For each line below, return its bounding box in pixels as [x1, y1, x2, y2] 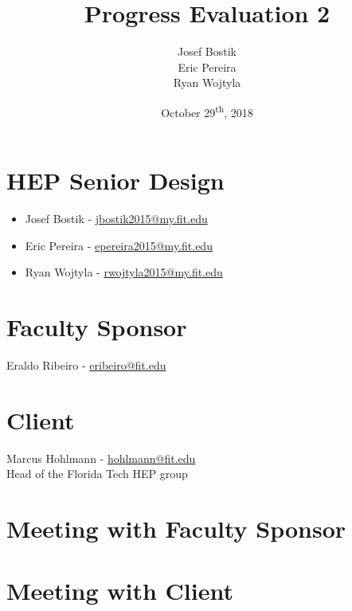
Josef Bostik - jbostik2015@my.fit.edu [25, 210, 208, 227]
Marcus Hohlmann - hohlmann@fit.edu [6, 449, 196, 466]
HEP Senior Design [6, 164, 225, 197]
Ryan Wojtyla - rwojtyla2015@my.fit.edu [25, 264, 223, 280]
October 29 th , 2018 [161, 101, 253, 120]
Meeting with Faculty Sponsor [6, 512, 346, 545]
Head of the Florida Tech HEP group [6, 465, 188, 482]
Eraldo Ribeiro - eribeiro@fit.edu [6, 357, 166, 373]
